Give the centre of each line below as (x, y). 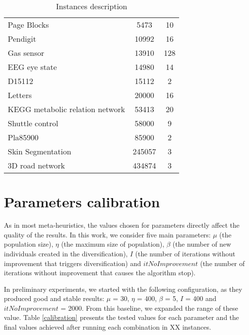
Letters (20, 95)
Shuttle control (33, 123)
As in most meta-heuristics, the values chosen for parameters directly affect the (122, 225)
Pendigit (22, 39)
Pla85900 (23, 137)
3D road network (36, 165)
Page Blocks (28, 25)
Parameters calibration (82, 202)
